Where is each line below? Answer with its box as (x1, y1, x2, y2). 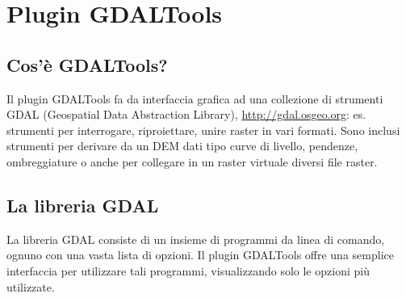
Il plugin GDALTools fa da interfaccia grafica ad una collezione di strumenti (6, 90, 383, 107)
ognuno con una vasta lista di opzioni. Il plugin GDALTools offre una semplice (6, 246, 394, 263)
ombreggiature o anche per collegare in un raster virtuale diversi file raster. (6, 153, 378, 170)
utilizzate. (6, 278, 55, 295)
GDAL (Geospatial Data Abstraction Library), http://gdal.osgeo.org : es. (6, 106, 366, 123)
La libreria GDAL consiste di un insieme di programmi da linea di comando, (6, 230, 385, 247)
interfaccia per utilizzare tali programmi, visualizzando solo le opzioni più (6, 262, 370, 279)
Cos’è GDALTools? (6, 52, 168, 77)
